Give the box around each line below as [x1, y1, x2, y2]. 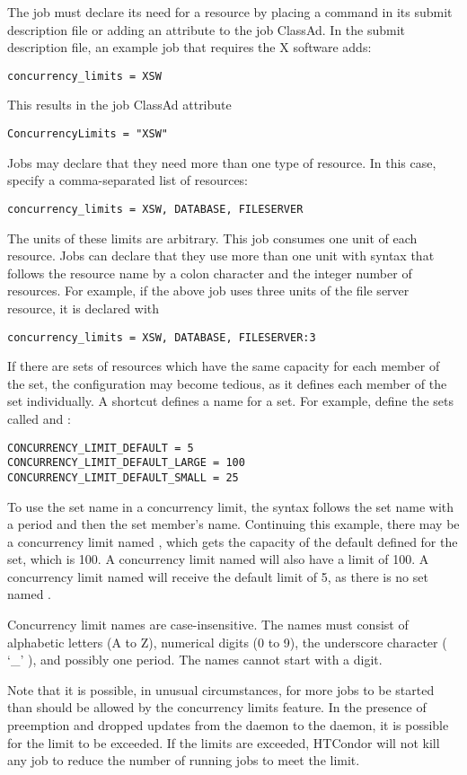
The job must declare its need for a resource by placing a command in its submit [7, 3, 453, 21]
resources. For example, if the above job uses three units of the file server [7, 281, 410, 300]
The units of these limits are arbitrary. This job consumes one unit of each [7, 228, 418, 247]
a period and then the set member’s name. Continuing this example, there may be [7, 515, 460, 533]
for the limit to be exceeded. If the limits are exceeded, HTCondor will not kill [7, 733, 440, 752]
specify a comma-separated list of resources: [7, 171, 249, 189]
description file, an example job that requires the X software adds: [7, 38, 372, 57]
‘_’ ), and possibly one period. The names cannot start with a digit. [7, 650, 383, 669]
